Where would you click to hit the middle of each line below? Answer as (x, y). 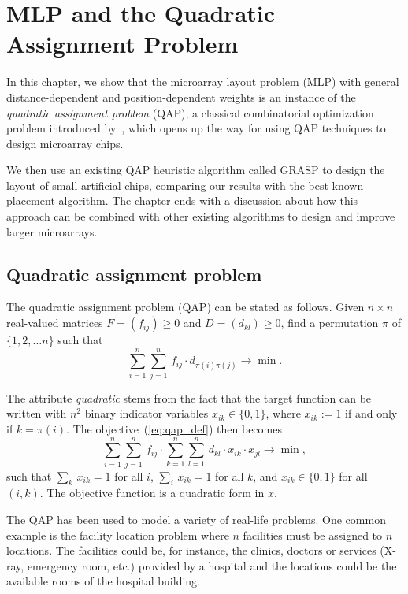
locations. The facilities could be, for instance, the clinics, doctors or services (191, 550)
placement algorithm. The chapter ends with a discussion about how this (182, 200)
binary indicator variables (147, 413)
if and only (371, 413)
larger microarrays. (52, 231)
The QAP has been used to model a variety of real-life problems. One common (196, 520)
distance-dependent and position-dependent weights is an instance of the (181, 97)
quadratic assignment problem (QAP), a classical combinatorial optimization (190, 112)
